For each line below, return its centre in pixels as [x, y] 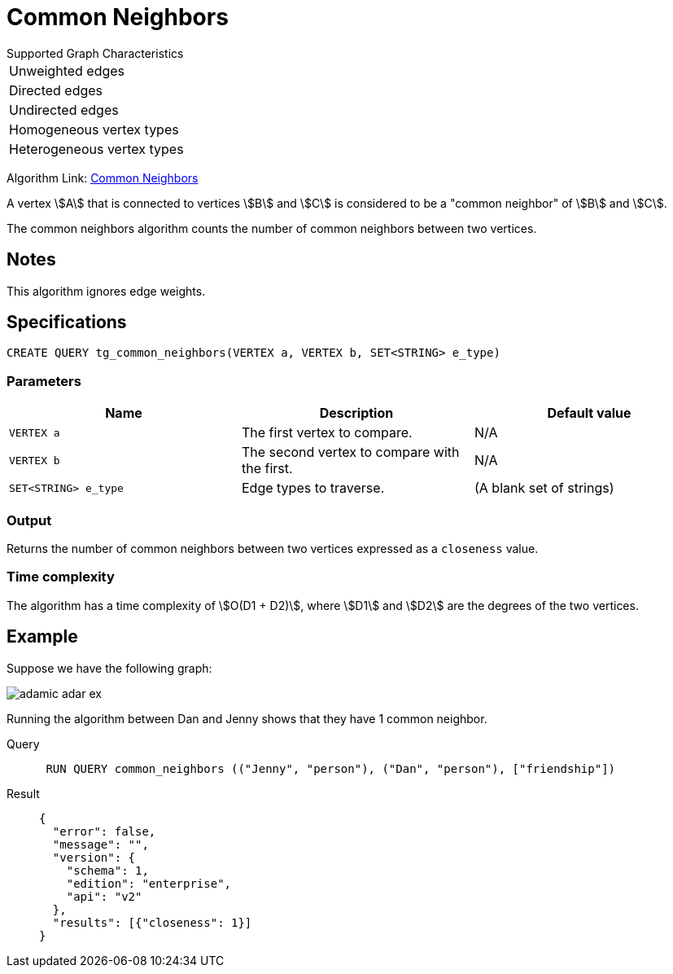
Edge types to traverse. [313, 488]
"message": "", [101, 844]
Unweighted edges [67, 70]
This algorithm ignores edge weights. [106, 291]
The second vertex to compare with [350, 452]
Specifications [67, 322]
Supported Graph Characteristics [95, 53]
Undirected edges [64, 110]
